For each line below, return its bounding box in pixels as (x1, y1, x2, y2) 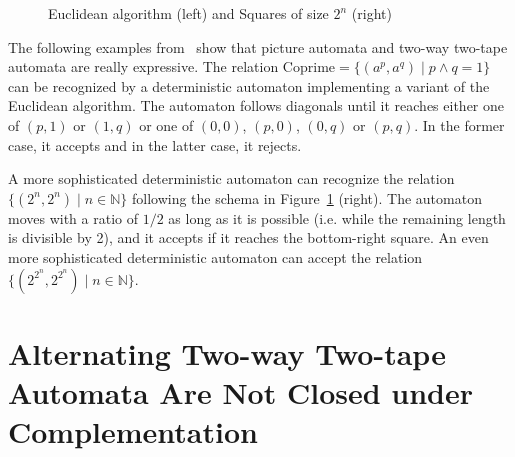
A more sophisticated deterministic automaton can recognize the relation (8, 168, 455, 189)
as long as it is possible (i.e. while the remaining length (168, 207, 506, 228)
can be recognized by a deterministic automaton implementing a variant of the (8, 75, 490, 96)
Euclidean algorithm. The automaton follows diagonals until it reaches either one (8, 95, 505, 116)
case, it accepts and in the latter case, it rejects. (8, 134, 302, 155)
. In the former (414, 114, 505, 135)
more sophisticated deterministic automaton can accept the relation (8, 246, 423, 267)
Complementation (8, 411, 258, 452)
